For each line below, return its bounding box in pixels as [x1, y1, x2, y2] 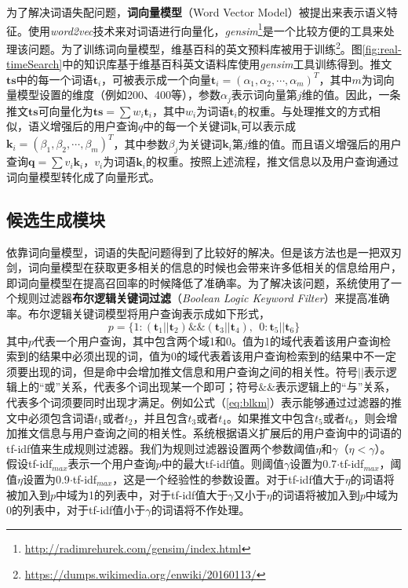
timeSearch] [6, 56, 63, 72]
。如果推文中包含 [227, 409, 315, 425]
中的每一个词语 [16, 71, 93, 87]
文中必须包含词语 [6, 409, 94, 425]
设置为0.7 [290, 455, 337, 472]
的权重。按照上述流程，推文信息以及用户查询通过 [145, 153, 399, 170]
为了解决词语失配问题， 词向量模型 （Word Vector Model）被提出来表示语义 [6, 4, 387, 20]
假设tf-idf [6, 455, 53, 472]
